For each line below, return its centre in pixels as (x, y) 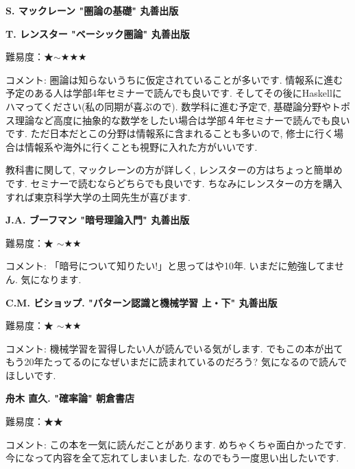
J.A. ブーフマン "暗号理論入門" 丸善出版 (98, 220)
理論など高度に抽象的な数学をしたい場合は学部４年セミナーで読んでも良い (182, 120)
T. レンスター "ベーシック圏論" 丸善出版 (98, 33)
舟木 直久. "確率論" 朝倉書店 (70, 398)
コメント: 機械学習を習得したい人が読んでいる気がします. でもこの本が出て (174, 348)
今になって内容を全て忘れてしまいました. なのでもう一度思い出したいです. (172, 458)
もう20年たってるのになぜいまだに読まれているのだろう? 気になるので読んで (176, 362)
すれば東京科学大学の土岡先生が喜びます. (98, 196)
